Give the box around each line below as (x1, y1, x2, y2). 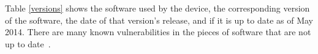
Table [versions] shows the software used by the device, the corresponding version (5, 2, 310, 14)
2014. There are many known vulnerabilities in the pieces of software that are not (5, 25, 311, 38)
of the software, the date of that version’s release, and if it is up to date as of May (5, 13, 313, 26)
